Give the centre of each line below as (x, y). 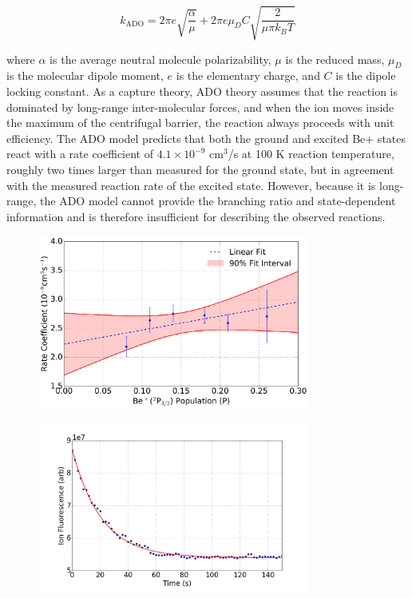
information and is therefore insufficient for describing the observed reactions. (196, 216)
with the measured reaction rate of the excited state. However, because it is (191, 185)
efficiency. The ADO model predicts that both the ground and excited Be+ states (206, 138)
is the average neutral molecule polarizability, (160, 59)
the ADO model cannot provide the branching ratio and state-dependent (218, 201)
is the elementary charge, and (248, 75)
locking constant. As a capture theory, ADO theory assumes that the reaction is (202, 91)
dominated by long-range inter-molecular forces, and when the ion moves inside (200, 107)
